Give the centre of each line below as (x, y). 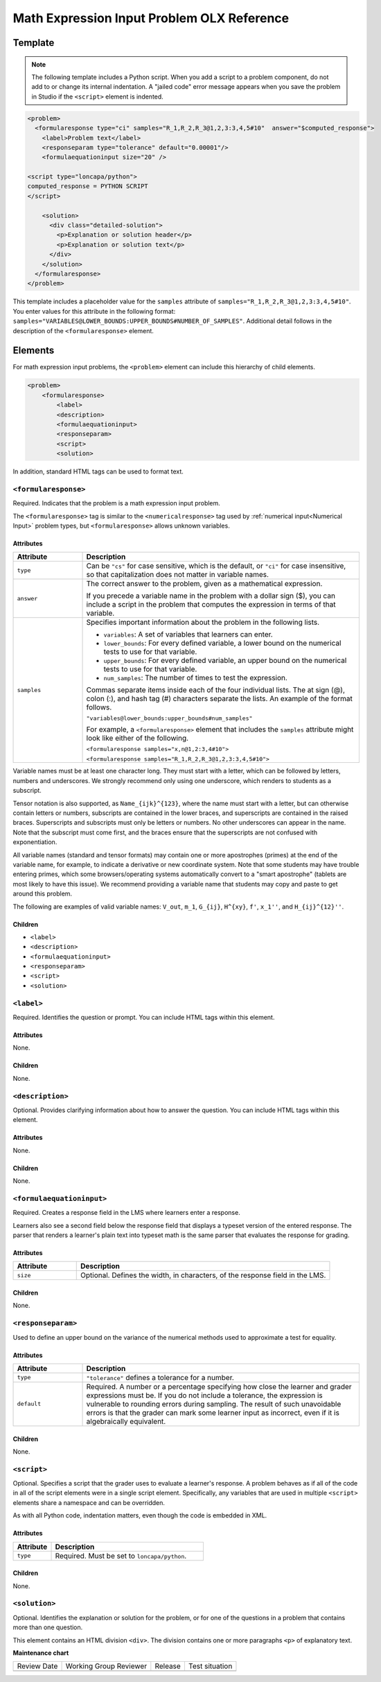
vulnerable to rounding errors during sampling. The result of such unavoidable (214, 1404)
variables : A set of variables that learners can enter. (188, 634)
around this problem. (43, 894)
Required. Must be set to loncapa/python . (121, 1556)
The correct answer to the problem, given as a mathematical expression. (204, 584)
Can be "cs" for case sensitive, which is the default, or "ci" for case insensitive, (216, 566)
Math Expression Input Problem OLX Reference (151, 18)
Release (168, 1666)
